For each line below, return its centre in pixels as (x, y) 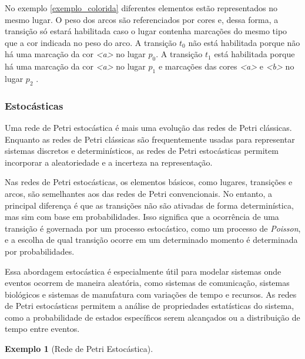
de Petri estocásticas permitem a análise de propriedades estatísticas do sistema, (150, 306)
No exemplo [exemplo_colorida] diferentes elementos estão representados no (141, 8)
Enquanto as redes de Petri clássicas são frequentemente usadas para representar (150, 139)
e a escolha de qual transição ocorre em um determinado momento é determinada (151, 240)
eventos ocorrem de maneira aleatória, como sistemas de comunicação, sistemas (147, 283)
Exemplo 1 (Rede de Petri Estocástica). (79, 349)
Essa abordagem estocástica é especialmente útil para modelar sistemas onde (143, 271)
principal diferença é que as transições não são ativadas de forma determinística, (149, 205)
